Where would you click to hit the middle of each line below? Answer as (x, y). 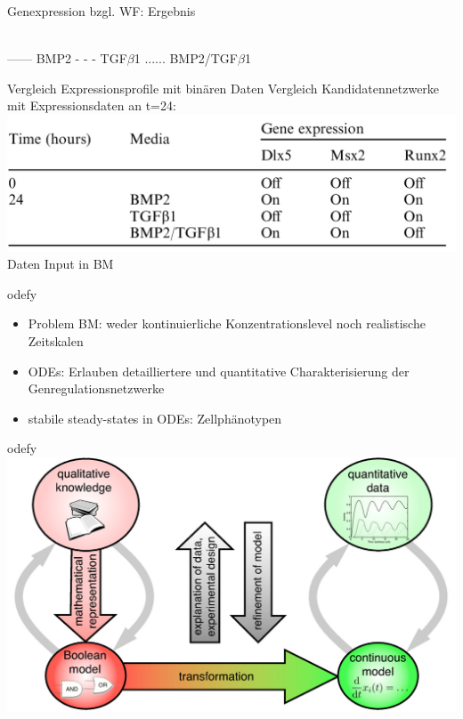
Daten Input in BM (61, 264)
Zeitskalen (56, 340)
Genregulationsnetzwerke (96, 388)
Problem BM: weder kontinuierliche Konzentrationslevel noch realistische (227, 323)
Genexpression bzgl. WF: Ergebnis (102, 11)
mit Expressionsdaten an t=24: (92, 105)
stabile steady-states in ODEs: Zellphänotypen (155, 418)
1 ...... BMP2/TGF (186, 58)
